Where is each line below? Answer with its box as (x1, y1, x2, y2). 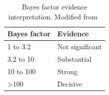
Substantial (57, 53, 92, 64)
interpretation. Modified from (8, 11, 98, 21)
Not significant (57, 41, 102, 52)
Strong (57, 66, 78, 76)
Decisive (57, 78, 82, 89)
